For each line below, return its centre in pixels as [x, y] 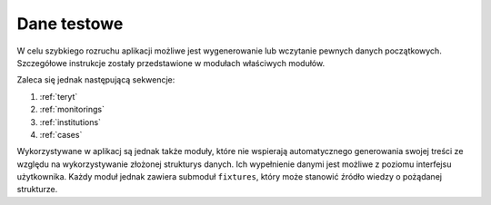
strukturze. [37, 190]
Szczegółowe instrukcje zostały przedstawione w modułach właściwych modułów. [171, 63]
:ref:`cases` [61, 134]
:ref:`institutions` [70, 122]
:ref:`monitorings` [72, 110]
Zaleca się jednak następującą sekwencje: [96, 80]
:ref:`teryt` [59, 96]
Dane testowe [70, 24]
